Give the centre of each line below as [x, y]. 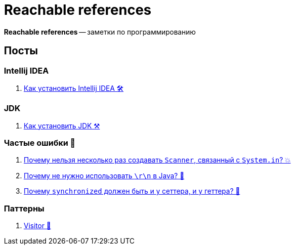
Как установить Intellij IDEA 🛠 [74, 88]
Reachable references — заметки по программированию [100, 32]
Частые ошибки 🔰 [40, 143]
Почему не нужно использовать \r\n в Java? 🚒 [104, 176]
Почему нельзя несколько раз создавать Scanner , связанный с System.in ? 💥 [157, 160]
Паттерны [24, 208]
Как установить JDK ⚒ [62, 125]
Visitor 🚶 [38, 226]
